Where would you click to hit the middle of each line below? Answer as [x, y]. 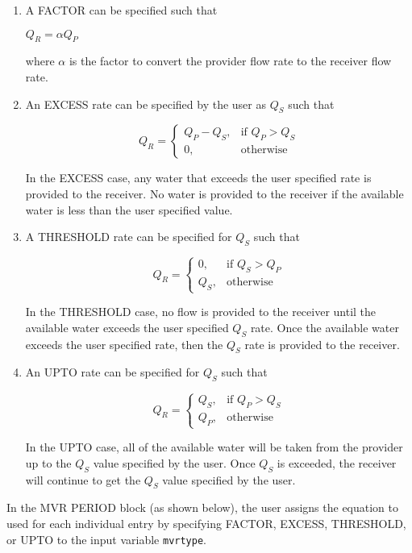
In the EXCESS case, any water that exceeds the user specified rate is [198, 178]
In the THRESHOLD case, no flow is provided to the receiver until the [201, 312]
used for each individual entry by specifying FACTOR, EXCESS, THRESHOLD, [206, 524]
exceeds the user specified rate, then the [124, 344]
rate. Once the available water [325, 327]
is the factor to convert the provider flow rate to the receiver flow [230, 61]
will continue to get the [83, 479]
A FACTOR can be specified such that [121, 10]
